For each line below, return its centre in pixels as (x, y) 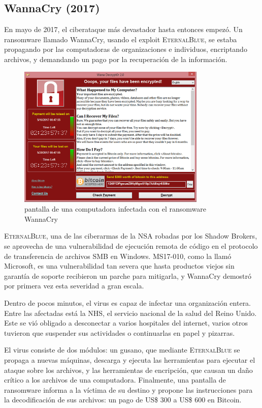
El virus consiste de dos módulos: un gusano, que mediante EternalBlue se (122, 350)
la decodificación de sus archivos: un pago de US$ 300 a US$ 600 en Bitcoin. (123, 400)
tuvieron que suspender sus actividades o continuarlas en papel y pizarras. (120, 332)
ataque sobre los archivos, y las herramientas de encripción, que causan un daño (128, 370)
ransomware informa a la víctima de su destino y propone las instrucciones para (128, 389)
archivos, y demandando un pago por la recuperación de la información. (116, 59)
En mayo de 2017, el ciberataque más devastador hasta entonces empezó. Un (123, 29)
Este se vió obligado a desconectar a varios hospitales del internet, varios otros (126, 323)
